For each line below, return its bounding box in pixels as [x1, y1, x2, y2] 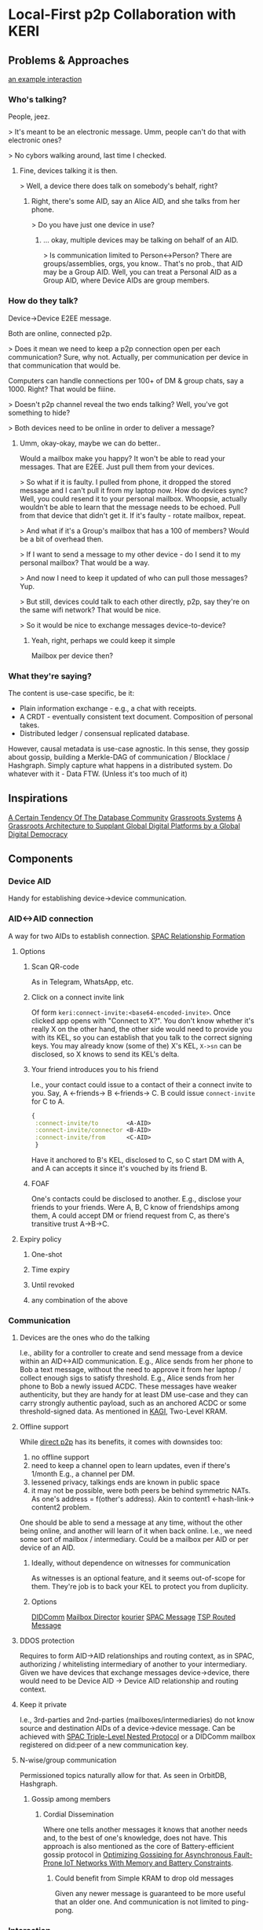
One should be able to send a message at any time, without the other [19, 1518, 243, 1528]
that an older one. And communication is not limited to [54, 1897, 230, 1906]
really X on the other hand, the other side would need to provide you [31, 1024, 253, 1033]
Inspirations [8, 792, 68, 805]
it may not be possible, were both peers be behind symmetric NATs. [31, 1486, 251, 1496]
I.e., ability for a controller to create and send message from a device [19, 1348, 243, 1358]
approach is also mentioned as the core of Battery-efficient [42, 1842, 235, 1851]
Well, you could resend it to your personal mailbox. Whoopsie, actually [19, 494, 247, 503]
